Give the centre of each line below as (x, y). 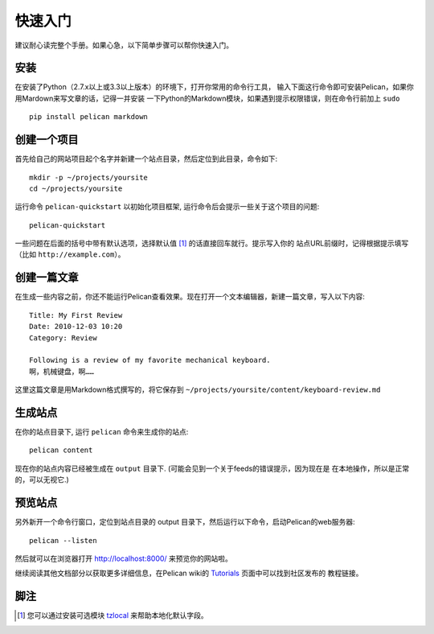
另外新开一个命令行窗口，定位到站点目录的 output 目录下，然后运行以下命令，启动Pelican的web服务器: (185, 522)
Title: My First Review (76, 315)
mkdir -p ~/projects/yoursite (89, 177)
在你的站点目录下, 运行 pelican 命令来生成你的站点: (102, 432)
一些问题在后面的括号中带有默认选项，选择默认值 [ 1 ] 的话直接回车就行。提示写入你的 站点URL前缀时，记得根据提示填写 (212, 243)
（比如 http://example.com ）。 (70, 254)
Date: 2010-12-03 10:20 (76, 327)
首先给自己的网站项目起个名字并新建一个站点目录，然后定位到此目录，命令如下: (146, 159)
